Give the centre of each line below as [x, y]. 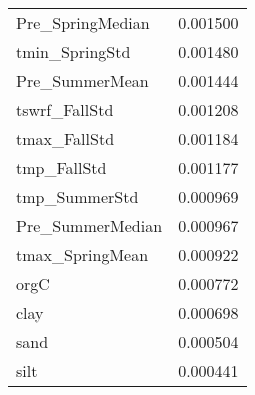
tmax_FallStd [65, 138]
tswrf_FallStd [65, 109]
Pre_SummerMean [82, 80]
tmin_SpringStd [73, 51]
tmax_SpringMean [82, 254]
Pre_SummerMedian [89, 225]
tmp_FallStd [61, 167]
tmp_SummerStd [77, 196]
